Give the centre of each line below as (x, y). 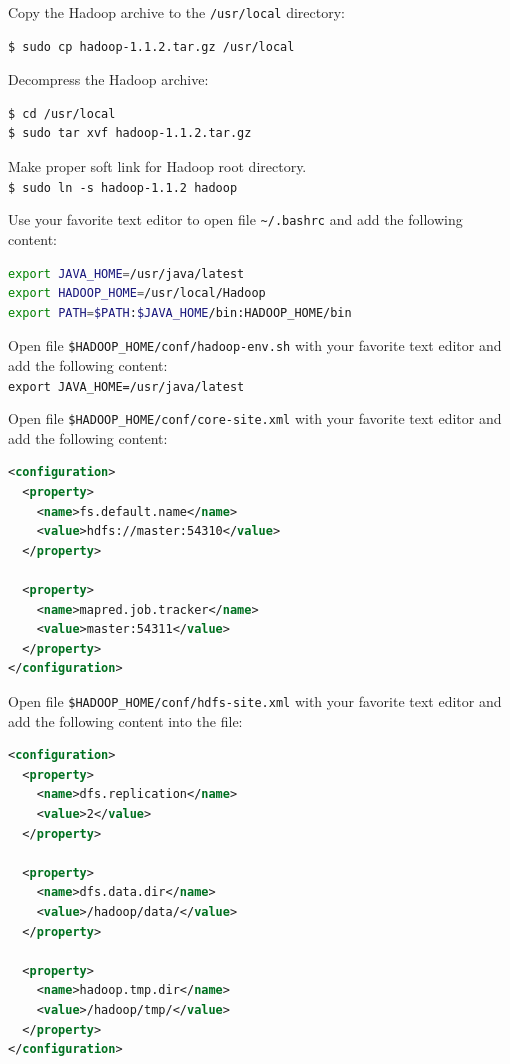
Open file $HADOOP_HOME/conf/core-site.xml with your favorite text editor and (255, 418)
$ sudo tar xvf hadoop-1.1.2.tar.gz (130, 133)
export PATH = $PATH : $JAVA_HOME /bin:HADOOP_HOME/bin (180, 312)
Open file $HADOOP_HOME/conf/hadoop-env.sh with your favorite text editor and (255, 345)
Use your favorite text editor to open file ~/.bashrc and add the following (235, 219)
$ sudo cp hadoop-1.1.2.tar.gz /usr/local (151, 46)
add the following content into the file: (125, 720)
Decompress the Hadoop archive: (108, 79)
